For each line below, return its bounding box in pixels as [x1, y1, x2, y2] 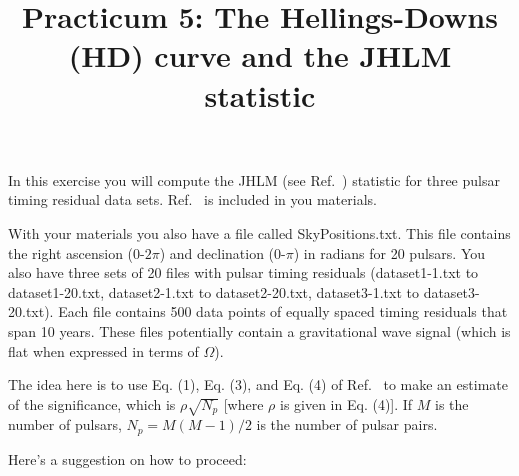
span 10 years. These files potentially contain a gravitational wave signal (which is [8, 320, 511, 341]
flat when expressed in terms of [8, 340, 199, 361]
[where [223, 393, 264, 414]
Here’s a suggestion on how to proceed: [8, 448, 247, 469]
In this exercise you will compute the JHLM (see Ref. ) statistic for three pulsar [8, 169, 500, 190]
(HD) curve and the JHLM [68, 35, 452, 76]
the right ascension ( [8, 242, 134, 263]
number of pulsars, [8, 414, 122, 435]
